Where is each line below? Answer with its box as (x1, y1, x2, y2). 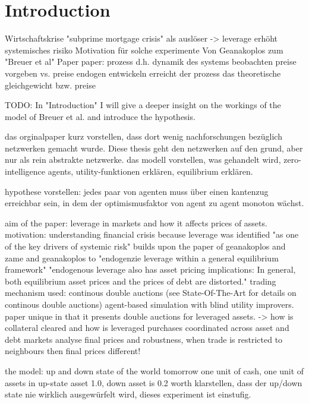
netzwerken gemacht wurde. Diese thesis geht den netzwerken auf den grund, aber (5, 141, 303, 154)
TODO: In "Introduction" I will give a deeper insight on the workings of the (5, 99, 281, 111)
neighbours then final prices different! (5, 345, 141, 357)
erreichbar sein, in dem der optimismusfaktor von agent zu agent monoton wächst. (5, 197, 304, 209)
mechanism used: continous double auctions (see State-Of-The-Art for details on (5, 286, 297, 299)
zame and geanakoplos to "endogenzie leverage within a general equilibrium (5, 251, 279, 264)
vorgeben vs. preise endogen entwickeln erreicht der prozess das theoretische (5, 67, 281, 79)
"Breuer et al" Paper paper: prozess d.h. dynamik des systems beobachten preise (5, 55, 297, 68)
